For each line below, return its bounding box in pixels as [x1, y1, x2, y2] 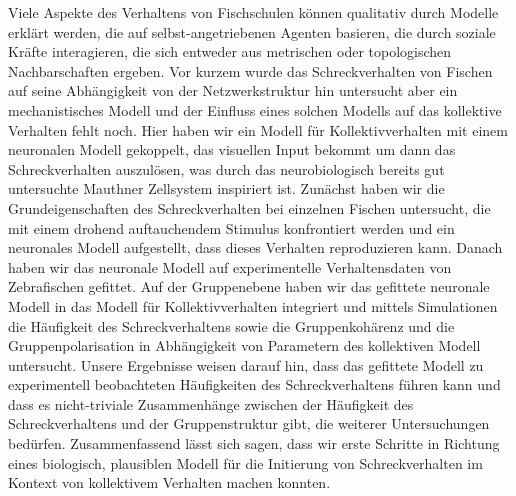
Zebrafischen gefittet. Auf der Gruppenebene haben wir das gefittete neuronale [8, 276, 490, 297]
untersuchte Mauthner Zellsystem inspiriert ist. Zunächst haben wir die [8, 178, 445, 199]
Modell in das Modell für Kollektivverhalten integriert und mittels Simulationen [8, 295, 498, 316]
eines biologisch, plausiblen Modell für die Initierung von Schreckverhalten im [8, 452, 483, 473]
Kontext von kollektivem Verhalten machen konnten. [8, 472, 331, 493]
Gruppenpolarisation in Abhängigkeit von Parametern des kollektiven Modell [8, 335, 481, 356]
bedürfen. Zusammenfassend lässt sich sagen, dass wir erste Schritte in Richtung [8, 433, 500, 454]
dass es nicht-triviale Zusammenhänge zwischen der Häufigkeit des [8, 393, 414, 414]
